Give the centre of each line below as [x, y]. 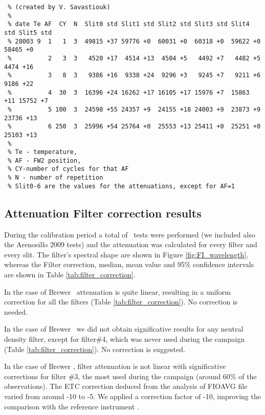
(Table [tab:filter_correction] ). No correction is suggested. [95, 349]
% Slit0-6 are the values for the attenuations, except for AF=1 [122, 186]
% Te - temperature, [43, 152]
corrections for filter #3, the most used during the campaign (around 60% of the [130, 376]
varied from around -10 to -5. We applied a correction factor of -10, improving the [132, 396]
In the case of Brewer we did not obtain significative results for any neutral [124, 329]
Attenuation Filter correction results [103, 213]
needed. [16, 311]
